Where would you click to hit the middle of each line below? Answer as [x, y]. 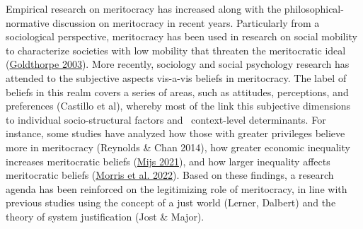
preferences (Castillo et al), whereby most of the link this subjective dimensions [178, 106]
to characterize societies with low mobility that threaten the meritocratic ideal [176, 50]
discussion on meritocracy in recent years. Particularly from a [186, 22]
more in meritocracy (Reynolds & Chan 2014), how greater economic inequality [178, 147]
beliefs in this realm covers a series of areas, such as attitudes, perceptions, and [177, 92]
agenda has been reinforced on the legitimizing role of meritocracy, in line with [177, 188]
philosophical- [314, 8]
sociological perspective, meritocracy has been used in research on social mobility [181, 36]
